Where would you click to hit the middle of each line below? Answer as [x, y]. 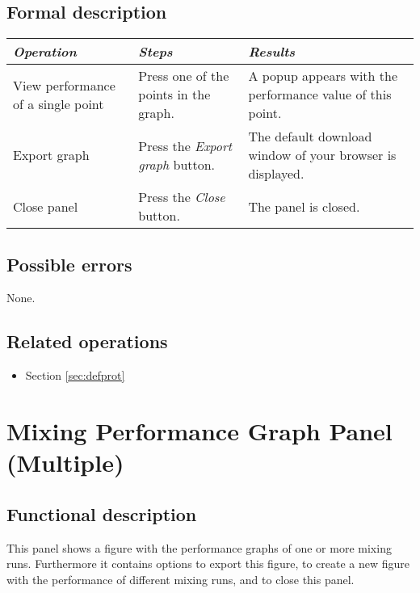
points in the [174, 95]
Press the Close [182, 197]
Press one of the [184, 76]
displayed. [276, 174]
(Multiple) [65, 463]
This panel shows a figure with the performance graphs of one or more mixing [199, 547]
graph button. [177, 164]
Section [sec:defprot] [75, 375]
